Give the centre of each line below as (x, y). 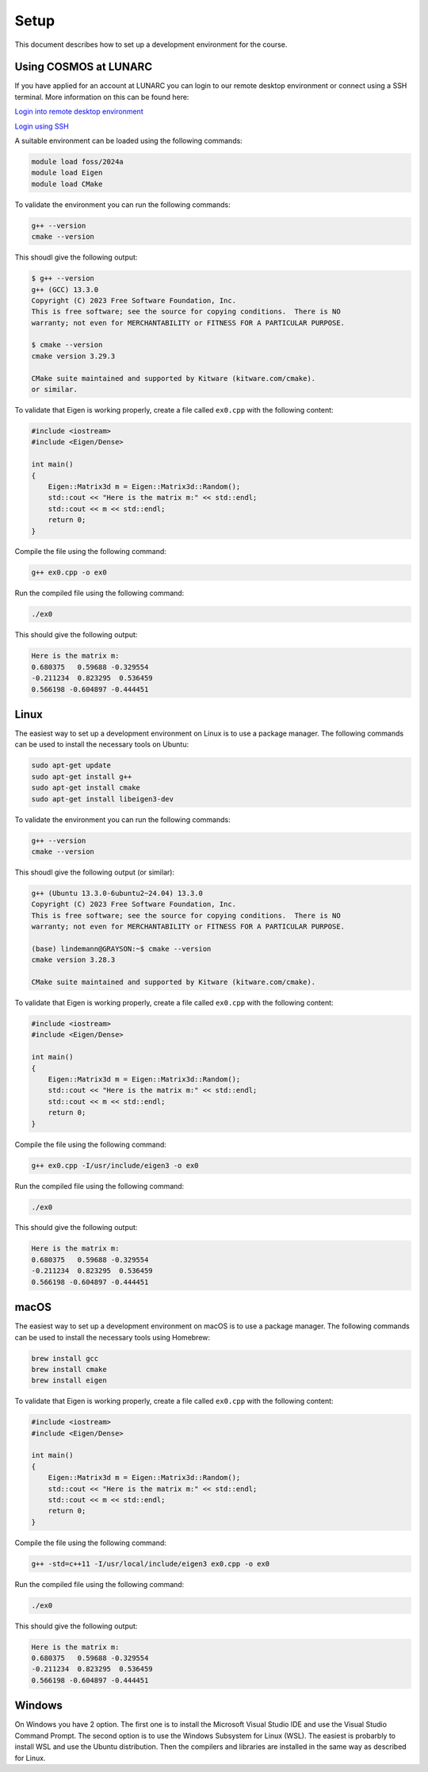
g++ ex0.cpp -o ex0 (69, 573)
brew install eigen (69, 1380)
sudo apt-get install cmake (86, 788)
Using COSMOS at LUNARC (84, 67)
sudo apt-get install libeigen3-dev (103, 799)
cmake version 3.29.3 (73, 356)
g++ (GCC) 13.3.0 (65, 289)
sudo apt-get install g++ (82, 776)
